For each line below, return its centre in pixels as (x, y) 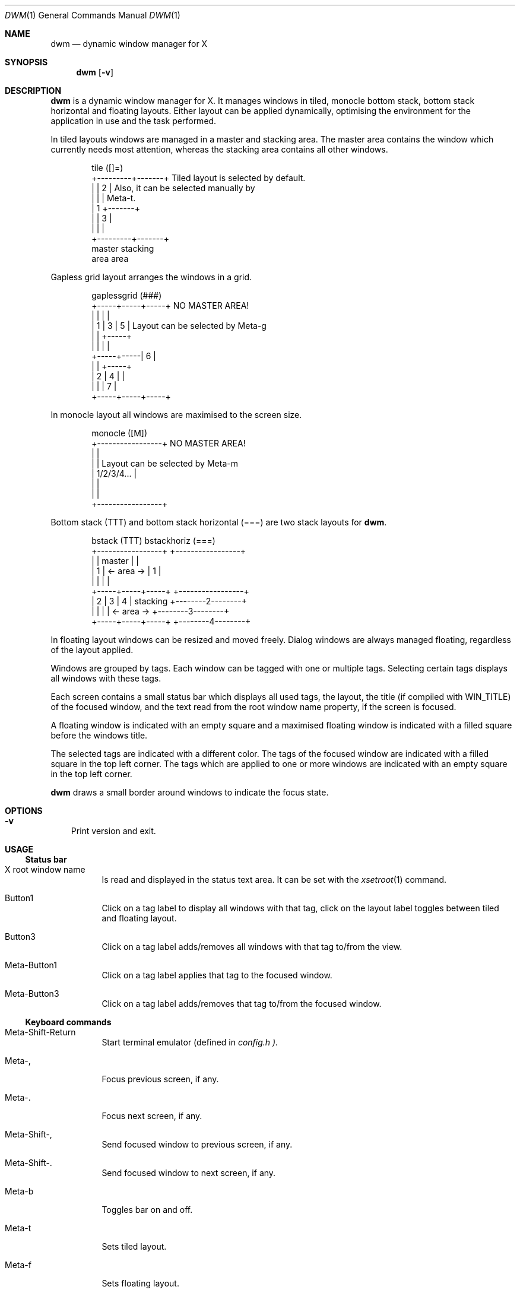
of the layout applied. (92, 650)
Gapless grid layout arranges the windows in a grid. (151, 277)
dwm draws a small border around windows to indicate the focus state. (190, 792)
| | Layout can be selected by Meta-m (165, 463)
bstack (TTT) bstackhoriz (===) (153, 541)
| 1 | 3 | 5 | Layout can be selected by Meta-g (179, 326)
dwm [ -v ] (95, 72)
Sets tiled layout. (134, 1246)
